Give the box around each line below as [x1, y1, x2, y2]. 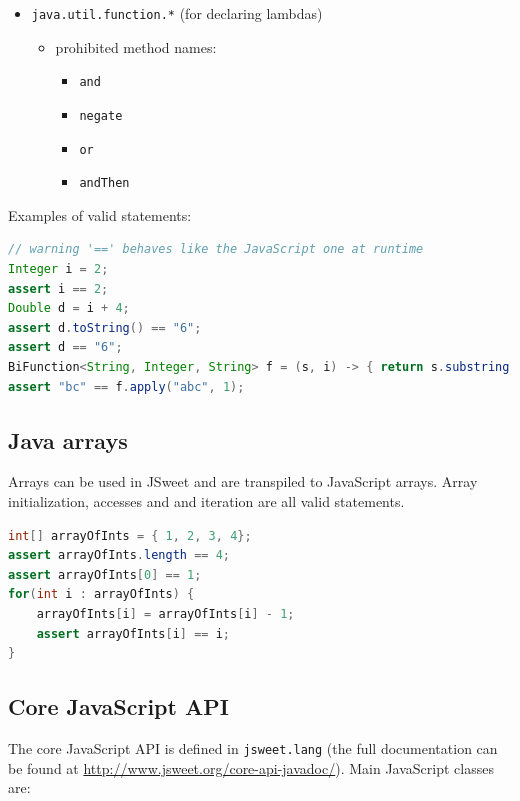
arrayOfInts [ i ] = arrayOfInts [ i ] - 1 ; [36, 606, 295, 621]
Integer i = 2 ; [8, 262, 109, 277]
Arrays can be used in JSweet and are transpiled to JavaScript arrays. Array [8, 471, 478, 492]
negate [79, 108, 123, 123]
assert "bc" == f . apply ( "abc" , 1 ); [8, 379, 245, 394]
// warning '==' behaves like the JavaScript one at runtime [8, 242, 424, 257]
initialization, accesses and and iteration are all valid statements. [8, 491, 405, 512]
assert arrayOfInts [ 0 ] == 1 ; [8, 567, 202, 582]
